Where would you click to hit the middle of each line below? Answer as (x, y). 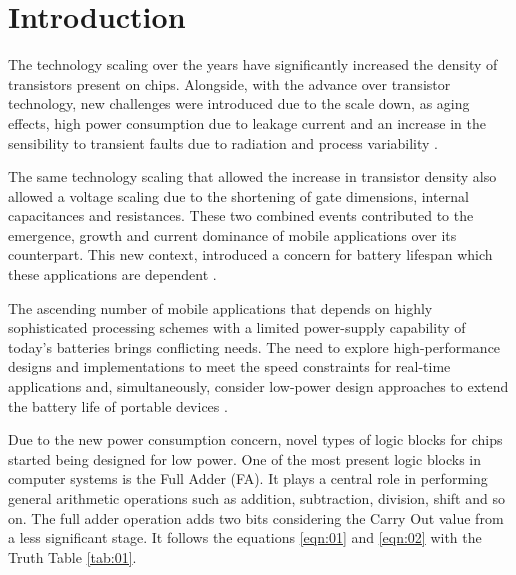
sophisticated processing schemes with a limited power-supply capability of (237, 327)
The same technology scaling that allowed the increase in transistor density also (252, 176)
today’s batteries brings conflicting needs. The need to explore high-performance (254, 346)
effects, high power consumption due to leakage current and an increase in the (247, 122)
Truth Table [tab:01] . (72, 556)
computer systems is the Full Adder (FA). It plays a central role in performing (248, 478)
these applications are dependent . (112, 274)
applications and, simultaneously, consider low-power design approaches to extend (258, 386)
